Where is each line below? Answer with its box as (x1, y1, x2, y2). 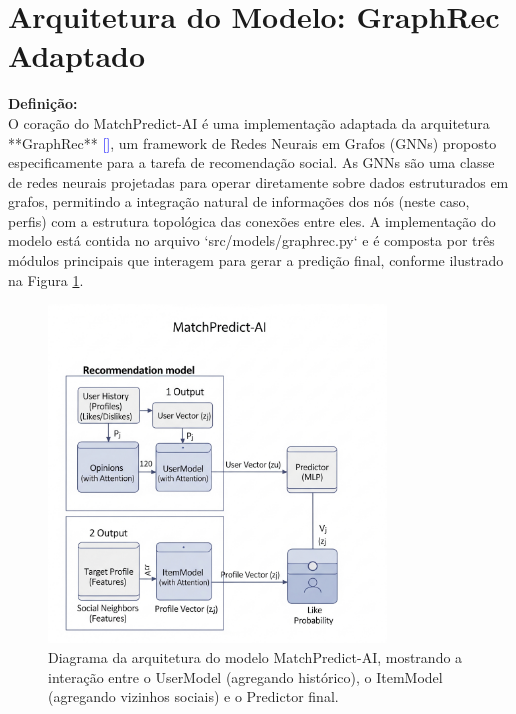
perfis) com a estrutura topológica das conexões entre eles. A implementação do (8, 210, 496, 231)
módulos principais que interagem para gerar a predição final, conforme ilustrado (8, 250, 504, 271)
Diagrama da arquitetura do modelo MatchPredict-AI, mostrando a (48, 647, 463, 668)
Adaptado (8, 35, 146, 76)
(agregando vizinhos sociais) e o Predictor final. (48, 686, 339, 707)
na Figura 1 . (8, 269, 84, 290)
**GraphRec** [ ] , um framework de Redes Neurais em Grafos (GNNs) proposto (8, 132, 497, 153)
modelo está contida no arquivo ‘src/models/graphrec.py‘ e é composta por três (8, 230, 495, 251)
